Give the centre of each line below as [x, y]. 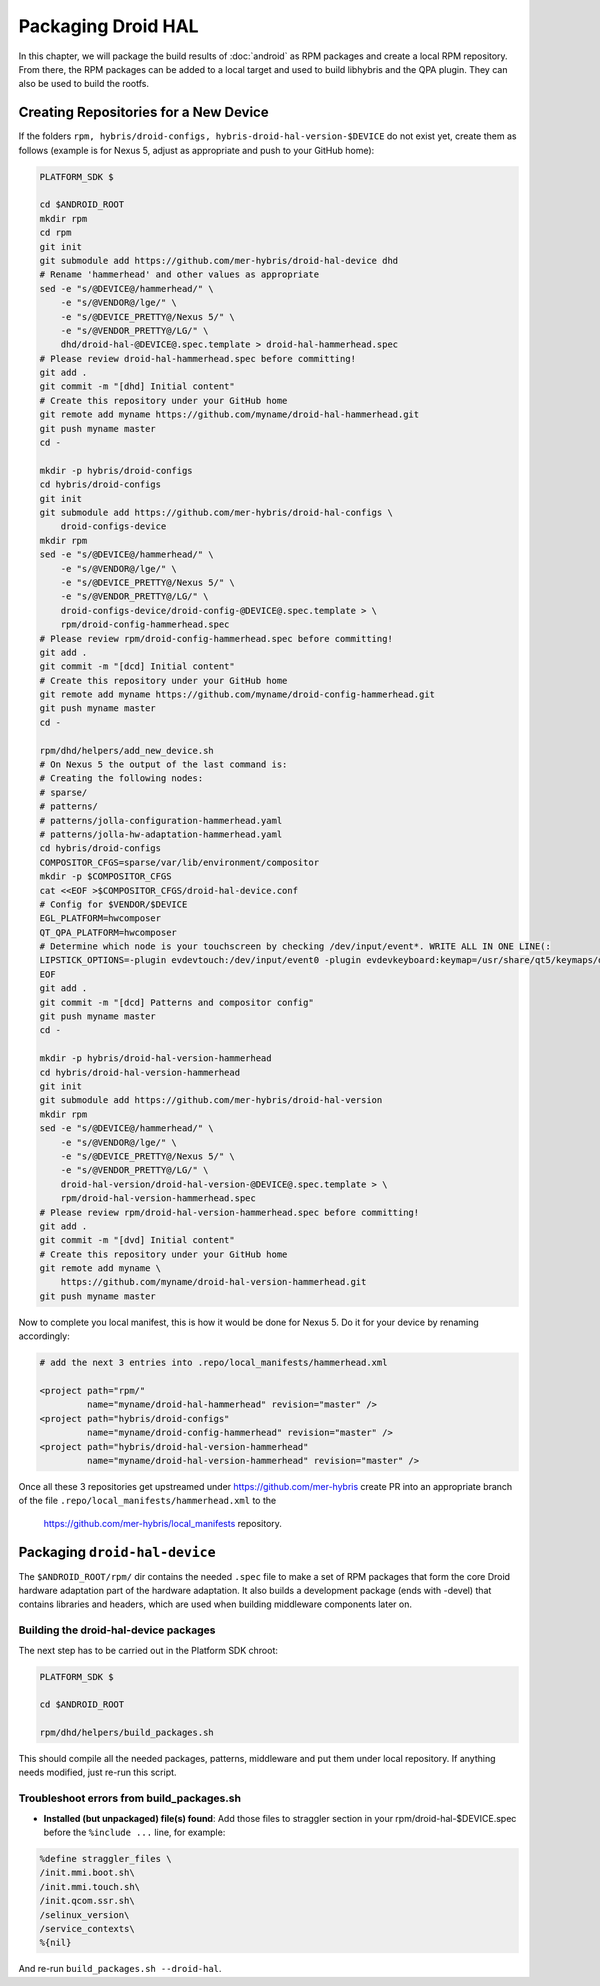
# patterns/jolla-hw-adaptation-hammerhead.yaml [161, 834]
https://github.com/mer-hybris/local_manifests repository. [162, 1523]
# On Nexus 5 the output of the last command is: [163, 764]
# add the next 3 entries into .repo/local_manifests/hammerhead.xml [213, 1363]
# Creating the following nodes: [121, 778]
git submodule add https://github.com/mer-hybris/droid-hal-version [211, 1100]
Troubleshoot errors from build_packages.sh [130, 1798]
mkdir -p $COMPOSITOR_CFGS [105, 876]
